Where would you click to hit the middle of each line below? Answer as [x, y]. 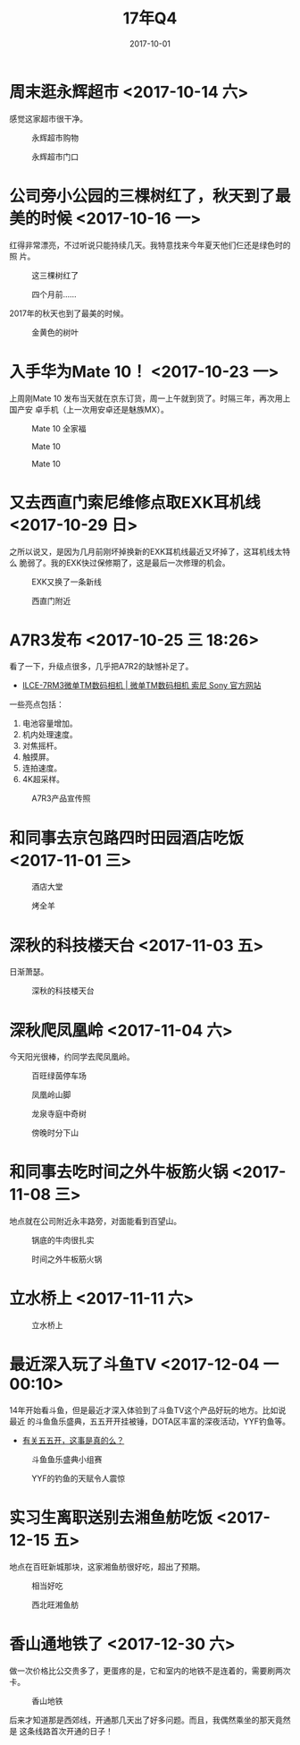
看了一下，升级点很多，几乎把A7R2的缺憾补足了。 [101, 667]
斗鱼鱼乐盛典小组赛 [67, 1460]
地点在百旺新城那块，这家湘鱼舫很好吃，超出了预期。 [107, 1566]
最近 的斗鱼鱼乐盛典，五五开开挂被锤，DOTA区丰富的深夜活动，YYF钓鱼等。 [150, 1422]
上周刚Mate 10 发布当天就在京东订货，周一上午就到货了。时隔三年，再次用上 [150, 398]
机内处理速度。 [50, 735]
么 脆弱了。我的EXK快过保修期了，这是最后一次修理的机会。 [120, 562]
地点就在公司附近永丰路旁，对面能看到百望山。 [95, 1221]
